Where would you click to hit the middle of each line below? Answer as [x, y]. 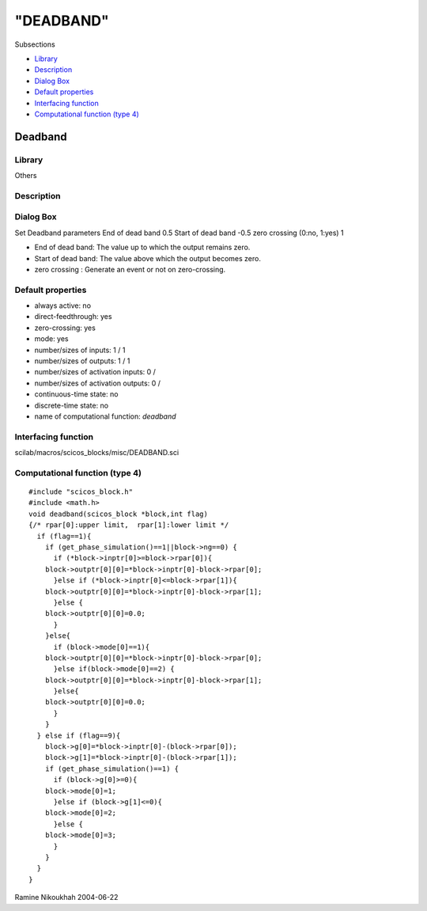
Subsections [35, 44]
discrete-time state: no [72, 405]
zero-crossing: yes [65, 328]
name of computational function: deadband [106, 416]
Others [26, 176]
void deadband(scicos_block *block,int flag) [119, 514]
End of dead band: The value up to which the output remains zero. [142, 247]
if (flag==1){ [64, 536]
